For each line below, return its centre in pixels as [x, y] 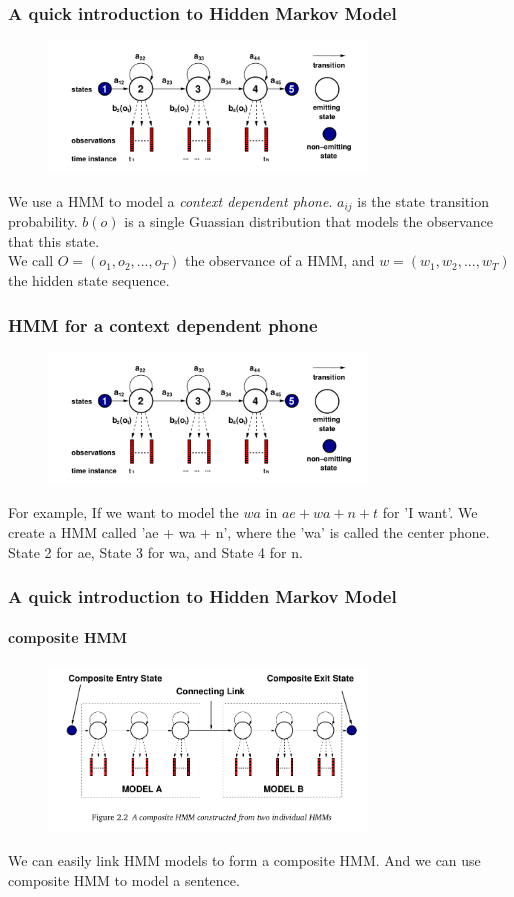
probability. [43, 221]
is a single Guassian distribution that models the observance [308, 221]
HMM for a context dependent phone [163, 324]
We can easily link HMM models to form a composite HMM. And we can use [244, 860]
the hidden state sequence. [89, 280]
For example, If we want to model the [123, 512]
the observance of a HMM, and [279, 260]
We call [31, 260]
